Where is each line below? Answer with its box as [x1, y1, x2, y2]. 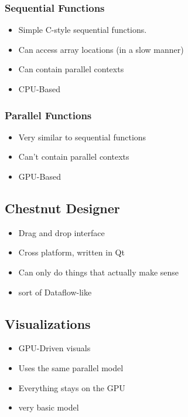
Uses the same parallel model [18, 361, 124, 374]
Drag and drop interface [18, 226, 105, 238]
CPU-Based [18, 83, 61, 95]
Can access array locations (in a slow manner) [18, 43, 184, 55]
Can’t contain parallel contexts [18, 150, 129, 163]
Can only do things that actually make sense [18, 265, 179, 278]
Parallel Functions [5, 107, 92, 122]
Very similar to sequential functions [18, 130, 146, 143]
